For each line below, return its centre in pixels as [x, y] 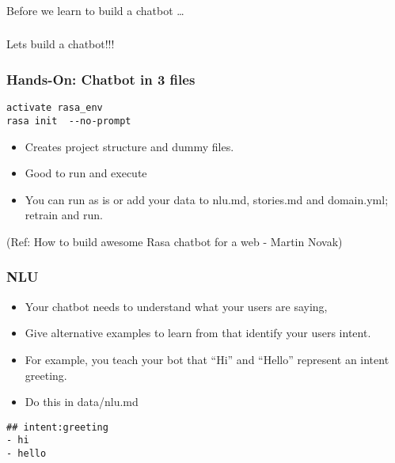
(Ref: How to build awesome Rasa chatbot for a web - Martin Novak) [175, 241]
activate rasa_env [55, 108]
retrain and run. [64, 215]
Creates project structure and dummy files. [129, 146]
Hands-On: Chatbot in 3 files [101, 79]
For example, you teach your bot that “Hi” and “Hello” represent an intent [207, 359]
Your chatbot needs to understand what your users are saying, [176, 306]
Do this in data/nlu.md [82, 402]
